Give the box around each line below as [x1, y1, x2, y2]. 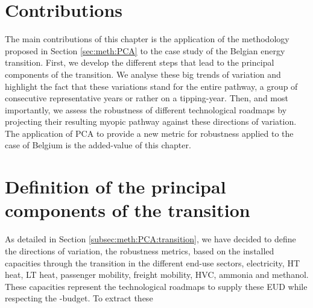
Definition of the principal [5, 174, 226, 199]
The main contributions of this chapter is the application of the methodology [5, 33, 289, 45]
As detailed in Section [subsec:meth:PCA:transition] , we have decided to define [5, 233, 296, 245]
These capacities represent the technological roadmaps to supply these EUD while [5, 280, 308, 292]
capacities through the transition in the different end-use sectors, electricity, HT [5, 256, 300, 269]
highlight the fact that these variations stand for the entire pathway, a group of [5, 80, 298, 92]
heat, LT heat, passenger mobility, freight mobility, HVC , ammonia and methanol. [5, 268, 309, 281]
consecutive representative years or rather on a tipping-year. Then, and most [5, 92, 288, 104]
